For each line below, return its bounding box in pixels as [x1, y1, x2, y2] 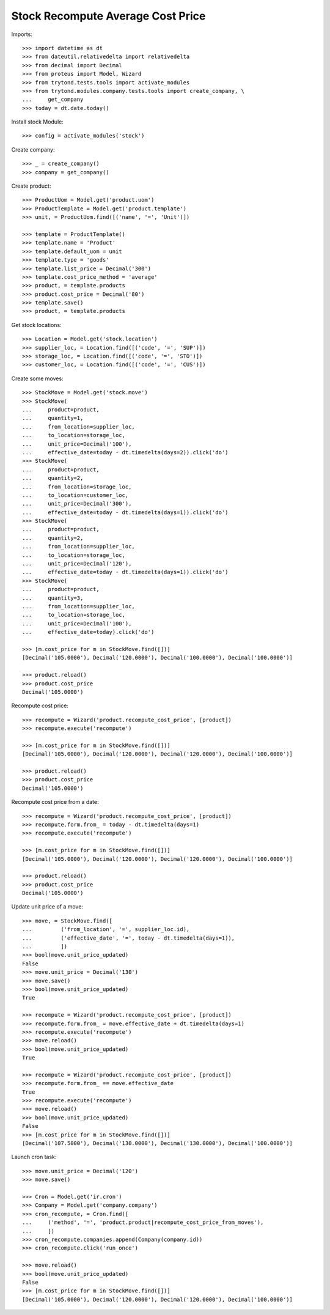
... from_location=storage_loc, [22, 483, 132, 490]
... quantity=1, [22, 414, 84, 422]
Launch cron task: [11, 1153, 57, 1161]
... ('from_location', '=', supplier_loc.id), [22, 926, 190, 933]
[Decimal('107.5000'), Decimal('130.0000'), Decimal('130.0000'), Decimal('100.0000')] [22, 1140, 293, 1147]
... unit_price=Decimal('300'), [22, 500, 132, 507]
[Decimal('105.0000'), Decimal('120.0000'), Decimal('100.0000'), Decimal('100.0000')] [22, 654, 293, 661]
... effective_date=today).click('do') [22, 628, 155, 636]
